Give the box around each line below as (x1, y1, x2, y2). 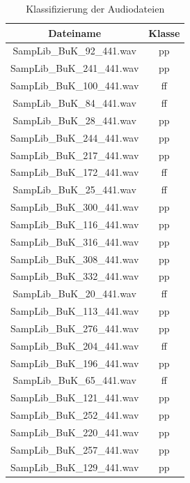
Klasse (148, 25, 180, 40)
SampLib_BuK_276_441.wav (10, 320, 139, 335)
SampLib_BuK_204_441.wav (10, 338, 139, 352)
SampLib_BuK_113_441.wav (10, 304, 139, 318)
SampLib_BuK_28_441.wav (13, 112, 136, 127)
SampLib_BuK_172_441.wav (10, 165, 139, 179)
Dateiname (48, 25, 102, 40)
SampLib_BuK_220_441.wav (10, 425, 139, 439)
